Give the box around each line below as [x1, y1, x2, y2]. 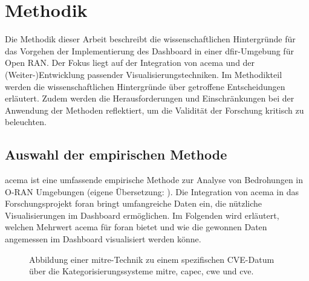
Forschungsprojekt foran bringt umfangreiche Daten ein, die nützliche [5, 197, 262, 210]
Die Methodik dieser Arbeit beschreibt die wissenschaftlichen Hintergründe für [5, 33, 296, 45]
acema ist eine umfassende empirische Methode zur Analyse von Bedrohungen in [5, 173, 304, 186]
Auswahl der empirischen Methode [5, 145, 227, 164]
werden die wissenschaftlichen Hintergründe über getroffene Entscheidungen [5, 80, 285, 92]
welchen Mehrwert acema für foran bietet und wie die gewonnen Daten [5, 221, 267, 233]
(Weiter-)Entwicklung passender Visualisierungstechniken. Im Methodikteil [5, 68, 282, 80]
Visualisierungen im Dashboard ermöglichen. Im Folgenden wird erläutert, [5, 208, 279, 221]
